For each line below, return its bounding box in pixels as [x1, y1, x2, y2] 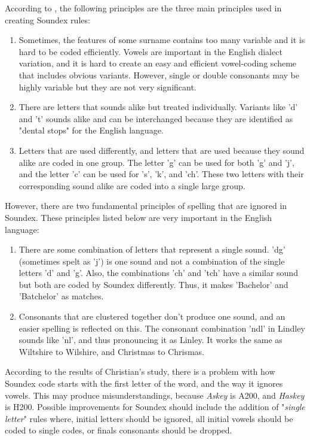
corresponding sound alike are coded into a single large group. [19, 179, 245, 192]
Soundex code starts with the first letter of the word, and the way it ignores [5, 377, 283, 390]
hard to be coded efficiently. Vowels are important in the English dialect [19, 45, 283, 57]
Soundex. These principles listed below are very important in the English [5, 211, 272, 223]
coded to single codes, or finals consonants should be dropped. [5, 424, 232, 436]
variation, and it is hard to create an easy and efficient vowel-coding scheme [19, 57, 297, 69]
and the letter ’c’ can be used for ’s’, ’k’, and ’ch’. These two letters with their [19, 168, 304, 180]
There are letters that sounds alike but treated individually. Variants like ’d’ [19, 101, 298, 113]
